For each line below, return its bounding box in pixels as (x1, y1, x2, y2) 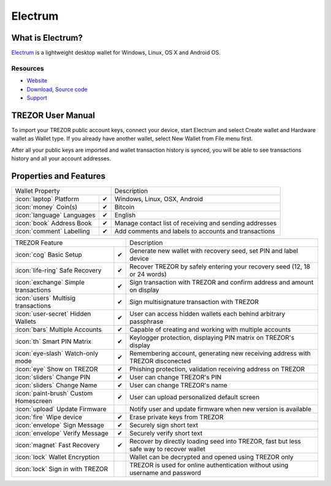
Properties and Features (11, 171, 106, 181)
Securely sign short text (129, 421, 199, 429)
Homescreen (15, 396, 53, 405)
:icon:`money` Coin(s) (15, 203, 78, 211)
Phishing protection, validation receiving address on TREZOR (129, 364, 305, 373)
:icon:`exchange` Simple (15, 278, 85, 286)
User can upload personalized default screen (129, 393, 260, 401)
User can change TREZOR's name (129, 381, 228, 390)
